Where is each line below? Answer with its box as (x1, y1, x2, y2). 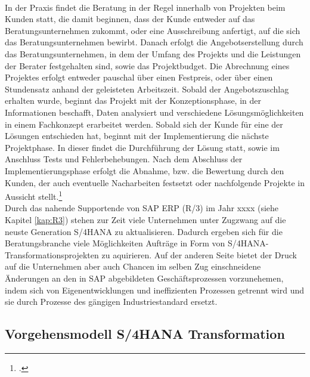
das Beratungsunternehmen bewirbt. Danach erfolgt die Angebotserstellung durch (5, 36, 303, 48)
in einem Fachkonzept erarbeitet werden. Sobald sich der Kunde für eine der (5, 118, 283, 130)
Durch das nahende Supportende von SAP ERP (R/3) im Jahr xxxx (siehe (5, 202, 279, 214)
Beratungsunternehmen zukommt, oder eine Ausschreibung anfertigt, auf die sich (5, 24, 300, 36)
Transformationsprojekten (5, 248, 99, 261)
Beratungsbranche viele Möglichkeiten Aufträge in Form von (5, 237, 225, 249)
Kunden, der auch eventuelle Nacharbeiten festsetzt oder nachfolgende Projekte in (5, 176, 305, 188)
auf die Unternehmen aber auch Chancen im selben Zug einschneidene (5, 260, 261, 273)
